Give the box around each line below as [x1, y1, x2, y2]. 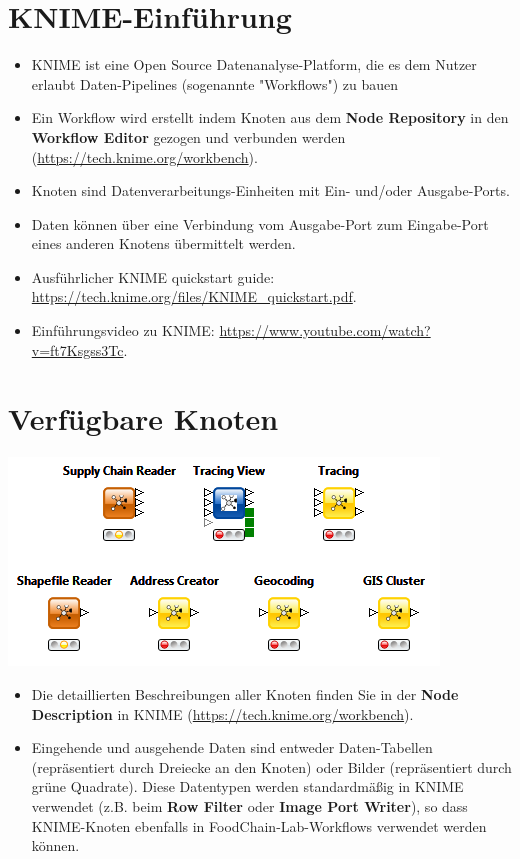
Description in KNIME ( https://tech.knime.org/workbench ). [31, 703, 414, 724]
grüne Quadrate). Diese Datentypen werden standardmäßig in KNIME [31, 776, 464, 797]
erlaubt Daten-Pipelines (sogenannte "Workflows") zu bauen [31, 73, 399, 94]
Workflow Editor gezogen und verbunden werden [31, 126, 346, 147]
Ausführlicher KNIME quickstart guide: [31, 266, 275, 287]
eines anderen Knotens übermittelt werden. [31, 233, 296, 254]
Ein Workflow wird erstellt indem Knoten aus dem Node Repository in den [31, 107, 509, 128]
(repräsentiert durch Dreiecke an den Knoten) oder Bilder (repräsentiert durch [31, 756, 512, 777]
